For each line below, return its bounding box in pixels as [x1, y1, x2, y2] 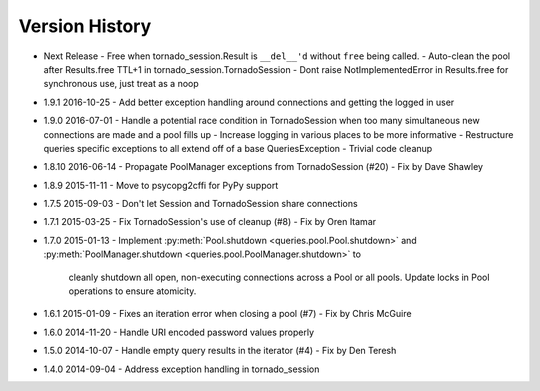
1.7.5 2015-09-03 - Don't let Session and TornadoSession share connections [43, 198, 359, 210]
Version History [18, 15, 152, 37]
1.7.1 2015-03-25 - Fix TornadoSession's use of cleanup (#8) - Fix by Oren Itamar [43, 216, 377, 228]
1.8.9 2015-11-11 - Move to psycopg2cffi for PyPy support [43, 179, 279, 191]
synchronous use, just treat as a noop [43, 78, 199, 90]
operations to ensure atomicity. [68, 285, 197, 297]
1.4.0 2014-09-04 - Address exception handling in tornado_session [43, 363, 320, 375]
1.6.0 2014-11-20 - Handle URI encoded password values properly [43, 326, 315, 338]
